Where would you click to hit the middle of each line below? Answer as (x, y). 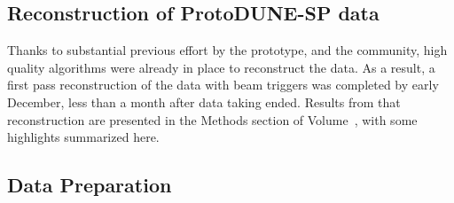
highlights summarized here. (83, 137)
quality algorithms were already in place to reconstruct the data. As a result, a (221, 67)
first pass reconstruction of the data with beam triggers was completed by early (223, 85)
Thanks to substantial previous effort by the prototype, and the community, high (227, 50)
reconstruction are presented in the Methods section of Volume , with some (212, 119)
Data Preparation (90, 185)
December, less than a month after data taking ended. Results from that (204, 101)
